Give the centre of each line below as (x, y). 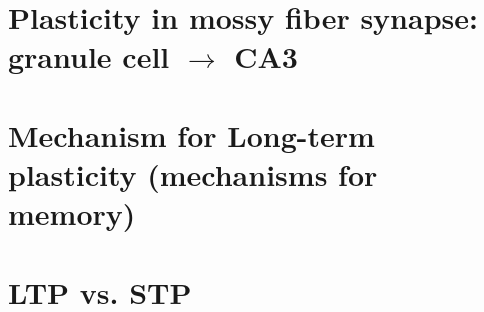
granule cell (89, 56)
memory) (72, 213)
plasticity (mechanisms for (193, 173)
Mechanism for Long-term (191, 134)
